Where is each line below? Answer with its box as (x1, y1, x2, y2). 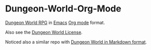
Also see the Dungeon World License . (5, 29, 83, 35)
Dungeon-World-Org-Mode (5, 3, 122, 14)
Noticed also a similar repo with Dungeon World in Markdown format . (5, 38, 147, 45)
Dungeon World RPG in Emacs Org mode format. (5, 19, 105, 25)
